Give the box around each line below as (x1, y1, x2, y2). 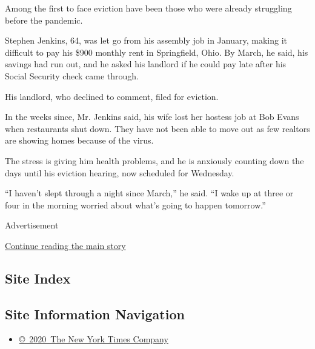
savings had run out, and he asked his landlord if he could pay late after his (5, 58, 287, 70)
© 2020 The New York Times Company (19, 333, 168, 345)
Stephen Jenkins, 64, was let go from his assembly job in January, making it (5, 34, 287, 47)
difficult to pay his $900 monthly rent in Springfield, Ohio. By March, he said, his (5, 45, 308, 58)
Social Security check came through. (5, 69, 139, 82)
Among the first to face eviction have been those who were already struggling (5, 2, 292, 14)
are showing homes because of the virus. (5, 134, 154, 147)
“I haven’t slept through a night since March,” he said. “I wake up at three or (5, 187, 294, 199)
